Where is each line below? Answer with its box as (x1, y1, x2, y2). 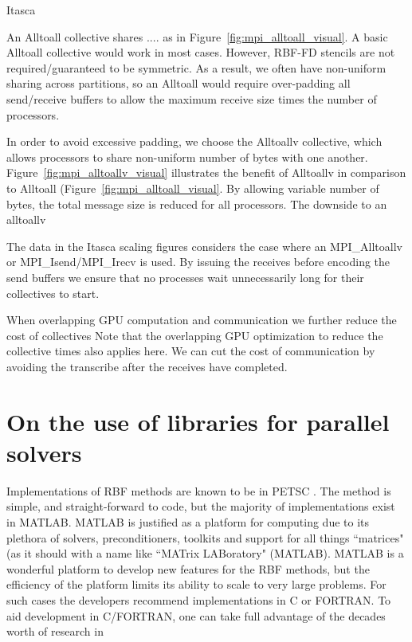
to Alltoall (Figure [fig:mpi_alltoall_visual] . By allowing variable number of (6, 179, 379, 196)
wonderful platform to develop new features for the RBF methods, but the (6, 560, 370, 577)
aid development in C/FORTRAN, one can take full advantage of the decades (6, 607, 386, 624)
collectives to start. (6, 284, 100, 301)
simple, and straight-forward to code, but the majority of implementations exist (6, 498, 395, 515)
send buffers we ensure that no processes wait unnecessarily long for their (6, 268, 364, 285)
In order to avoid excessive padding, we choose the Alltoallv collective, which (6, 133, 383, 150)
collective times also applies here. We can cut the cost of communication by (6, 343, 375, 359)
